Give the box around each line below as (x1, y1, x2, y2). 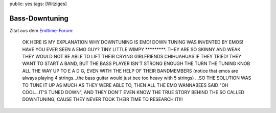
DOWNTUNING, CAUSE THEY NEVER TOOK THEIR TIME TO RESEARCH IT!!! (22, 96, 183, 102)
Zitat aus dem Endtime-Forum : (9, 27, 74, 33)
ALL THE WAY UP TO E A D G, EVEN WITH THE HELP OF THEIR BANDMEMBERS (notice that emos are (22, 67, 239, 74)
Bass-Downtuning (9, 14, 68, 22)
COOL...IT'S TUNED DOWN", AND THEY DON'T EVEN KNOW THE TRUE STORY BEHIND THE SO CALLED (22, 89, 245, 96)
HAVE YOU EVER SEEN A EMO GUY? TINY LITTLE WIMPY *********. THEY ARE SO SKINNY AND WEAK (22, 46, 241, 52)
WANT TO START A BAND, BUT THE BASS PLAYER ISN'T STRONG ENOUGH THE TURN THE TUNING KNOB (22, 60, 250, 66)
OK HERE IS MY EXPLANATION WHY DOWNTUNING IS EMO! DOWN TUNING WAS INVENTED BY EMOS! (22, 39, 244, 46)
